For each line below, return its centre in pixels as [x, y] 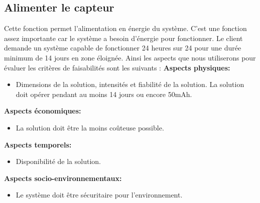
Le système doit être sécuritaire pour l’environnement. [99, 195]
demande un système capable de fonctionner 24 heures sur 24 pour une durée [123, 48]
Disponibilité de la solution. [58, 161]
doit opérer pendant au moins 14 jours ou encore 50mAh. [104, 94]
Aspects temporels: [38, 144]
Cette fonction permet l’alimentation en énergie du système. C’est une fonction [125, 28]
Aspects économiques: [43, 111]
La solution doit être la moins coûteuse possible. [90, 127]
